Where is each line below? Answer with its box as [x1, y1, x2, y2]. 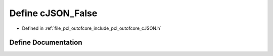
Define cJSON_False [9, 8, 98, 19]
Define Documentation [9, 38, 82, 47]
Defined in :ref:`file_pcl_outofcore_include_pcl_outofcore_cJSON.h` [22, 25, 162, 31]
